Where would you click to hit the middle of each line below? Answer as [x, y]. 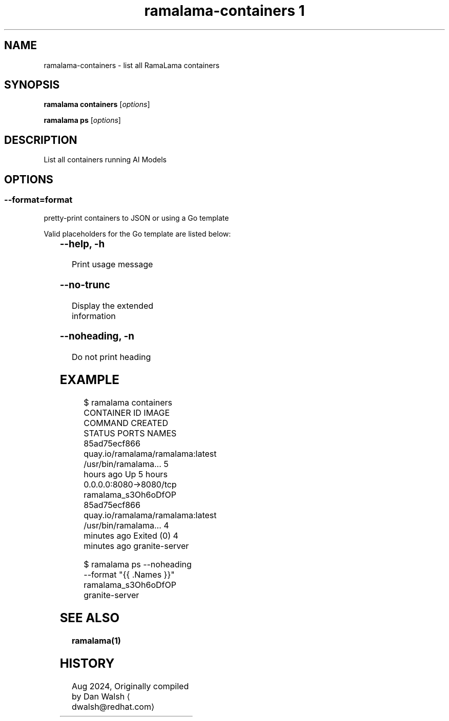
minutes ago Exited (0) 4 [131, 535]
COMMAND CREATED [126, 423]
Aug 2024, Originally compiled [130, 686]
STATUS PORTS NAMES [130, 433]
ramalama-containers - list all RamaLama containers [132, 65]
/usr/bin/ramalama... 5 [126, 464]
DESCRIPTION [41, 140]
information [94, 316]
